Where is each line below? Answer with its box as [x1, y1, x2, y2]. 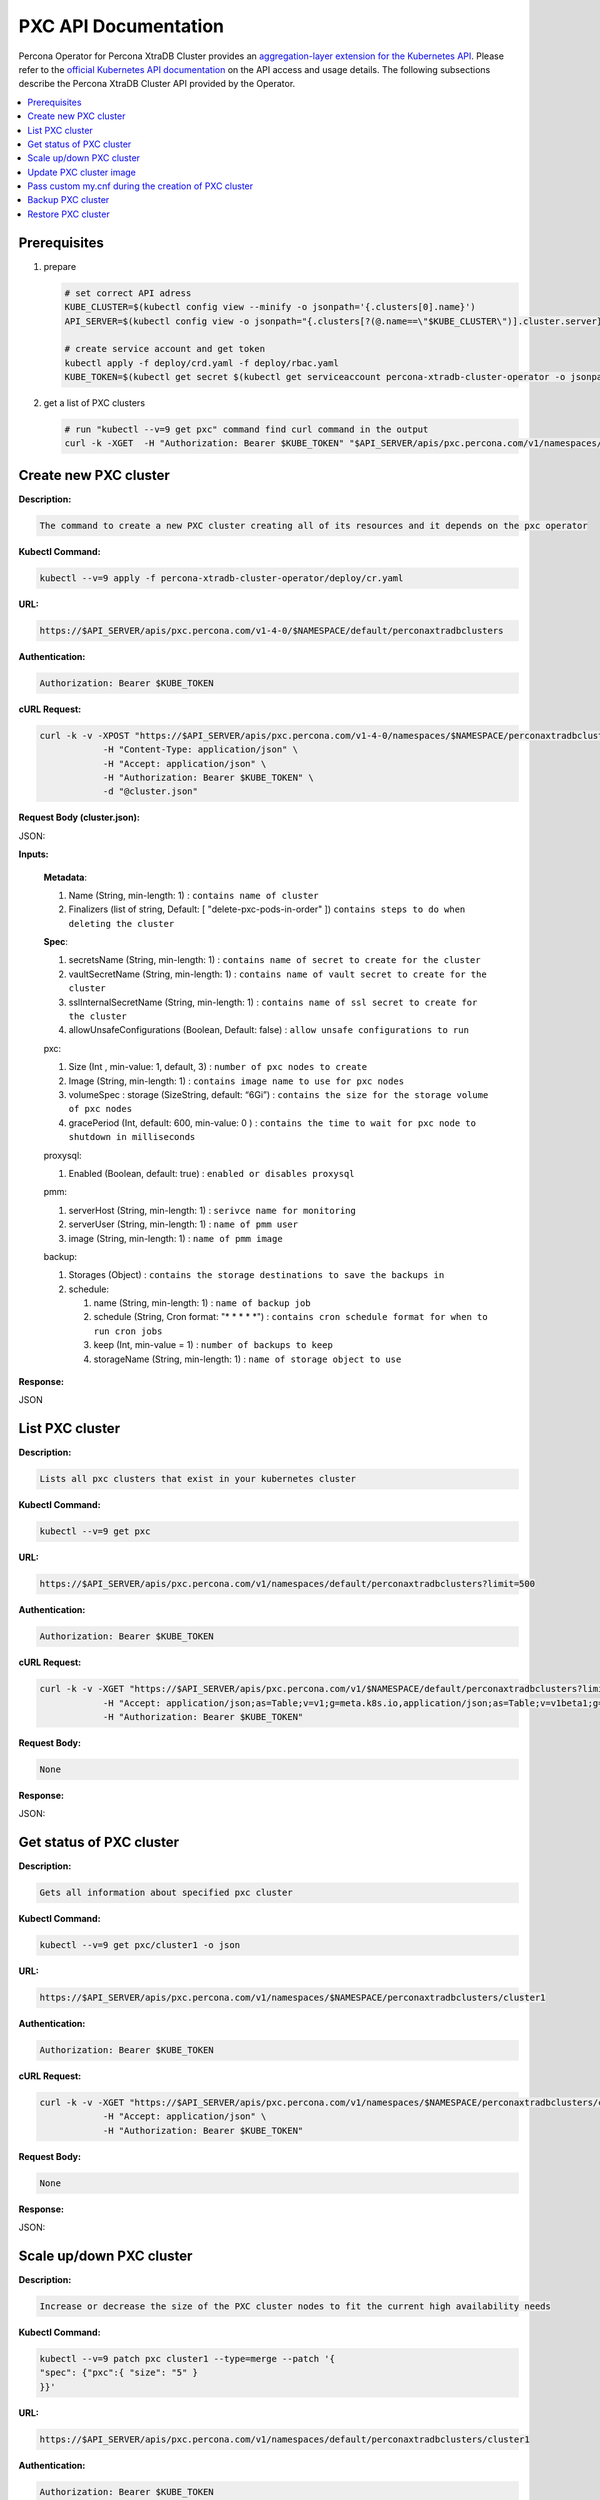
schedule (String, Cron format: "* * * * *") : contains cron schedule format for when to [93, 1311, 489, 1323]
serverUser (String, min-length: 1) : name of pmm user [68, 1218, 299, 1230]
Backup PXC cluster [27, 194, 110, 206]
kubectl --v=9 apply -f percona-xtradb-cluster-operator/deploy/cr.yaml [39, 572, 404, 584]
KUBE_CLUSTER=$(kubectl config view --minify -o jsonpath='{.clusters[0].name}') [64, 301, 477, 313]
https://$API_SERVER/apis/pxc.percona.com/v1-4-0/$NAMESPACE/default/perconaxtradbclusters [39, 625, 504, 636]
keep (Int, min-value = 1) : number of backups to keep [93, 1339, 334, 1351]
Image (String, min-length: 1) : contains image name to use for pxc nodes [68, 1075, 405, 1087]
